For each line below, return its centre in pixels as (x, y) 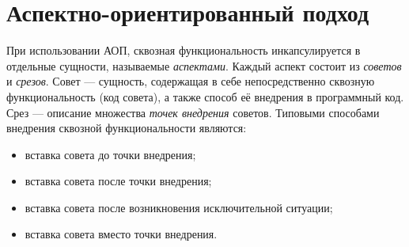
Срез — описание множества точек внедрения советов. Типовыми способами (193, 112)
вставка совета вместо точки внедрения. (121, 234)
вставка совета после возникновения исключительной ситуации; (179, 207)
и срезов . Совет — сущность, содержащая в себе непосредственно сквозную (191, 81)
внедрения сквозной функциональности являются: (127, 128)
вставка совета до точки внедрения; (110, 154)
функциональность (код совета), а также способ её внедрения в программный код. (205, 96)
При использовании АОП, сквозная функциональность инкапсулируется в (184, 50)
